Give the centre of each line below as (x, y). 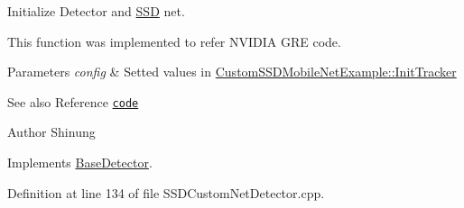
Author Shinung (51, 132)
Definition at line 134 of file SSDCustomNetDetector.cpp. (166, 192)
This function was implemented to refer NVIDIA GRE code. (174, 41)
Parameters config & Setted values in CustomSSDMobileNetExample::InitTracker (232, 72)
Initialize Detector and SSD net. (96, 11)
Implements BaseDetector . (80, 163)
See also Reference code (73, 101)
